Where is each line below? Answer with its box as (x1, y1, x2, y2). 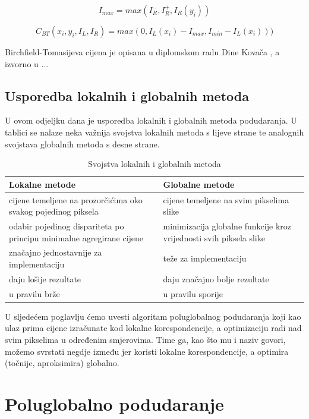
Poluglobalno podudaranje (5, 392, 224, 416)
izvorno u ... (5, 57, 49, 70)
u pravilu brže (9, 287, 60, 300)
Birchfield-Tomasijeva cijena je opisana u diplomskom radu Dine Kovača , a (5, 46, 280, 58)
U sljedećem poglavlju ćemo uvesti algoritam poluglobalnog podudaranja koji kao (5, 310, 301, 322)
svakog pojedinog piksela (9, 205, 99, 218)
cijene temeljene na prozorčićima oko (9, 193, 143, 206)
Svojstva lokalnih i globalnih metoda (88, 157, 221, 170)
